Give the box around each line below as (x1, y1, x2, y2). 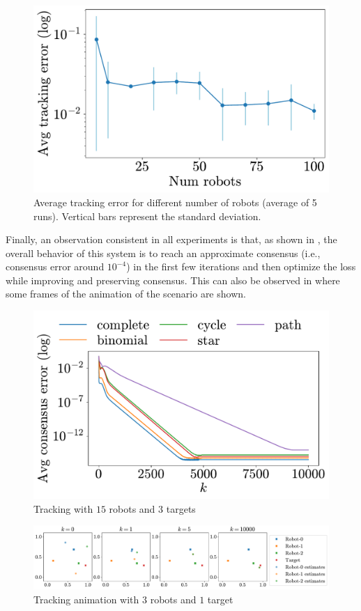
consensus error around (6, 259, 105, 274)
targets (166, 501, 196, 516)
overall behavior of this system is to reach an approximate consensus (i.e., (6, 245, 321, 260)
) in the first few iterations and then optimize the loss (126, 259, 356, 274)
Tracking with (33, 501, 93, 516)
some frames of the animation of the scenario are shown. (6, 286, 246, 301)
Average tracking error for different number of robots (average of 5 (33, 194, 317, 209)
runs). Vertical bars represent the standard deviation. (33, 208, 261, 223)
